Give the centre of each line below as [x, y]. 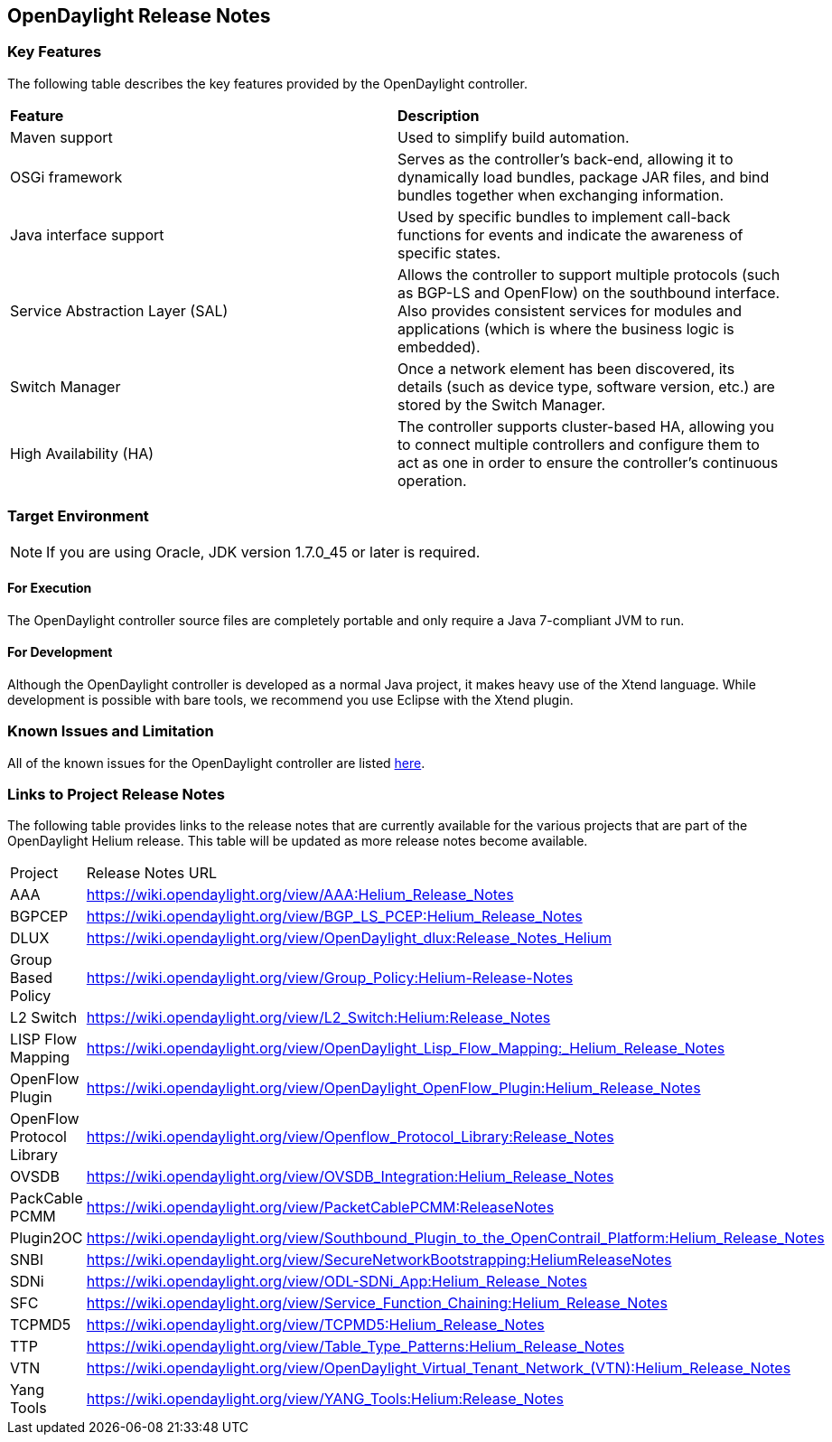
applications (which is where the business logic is [566, 328]
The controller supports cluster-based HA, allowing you [586, 426]
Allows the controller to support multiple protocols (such [589, 274]
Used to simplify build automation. [514, 137]
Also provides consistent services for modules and [570, 310]
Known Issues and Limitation [111, 731]
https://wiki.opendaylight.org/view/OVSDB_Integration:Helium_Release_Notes [350, 1177]
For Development [60, 652]
